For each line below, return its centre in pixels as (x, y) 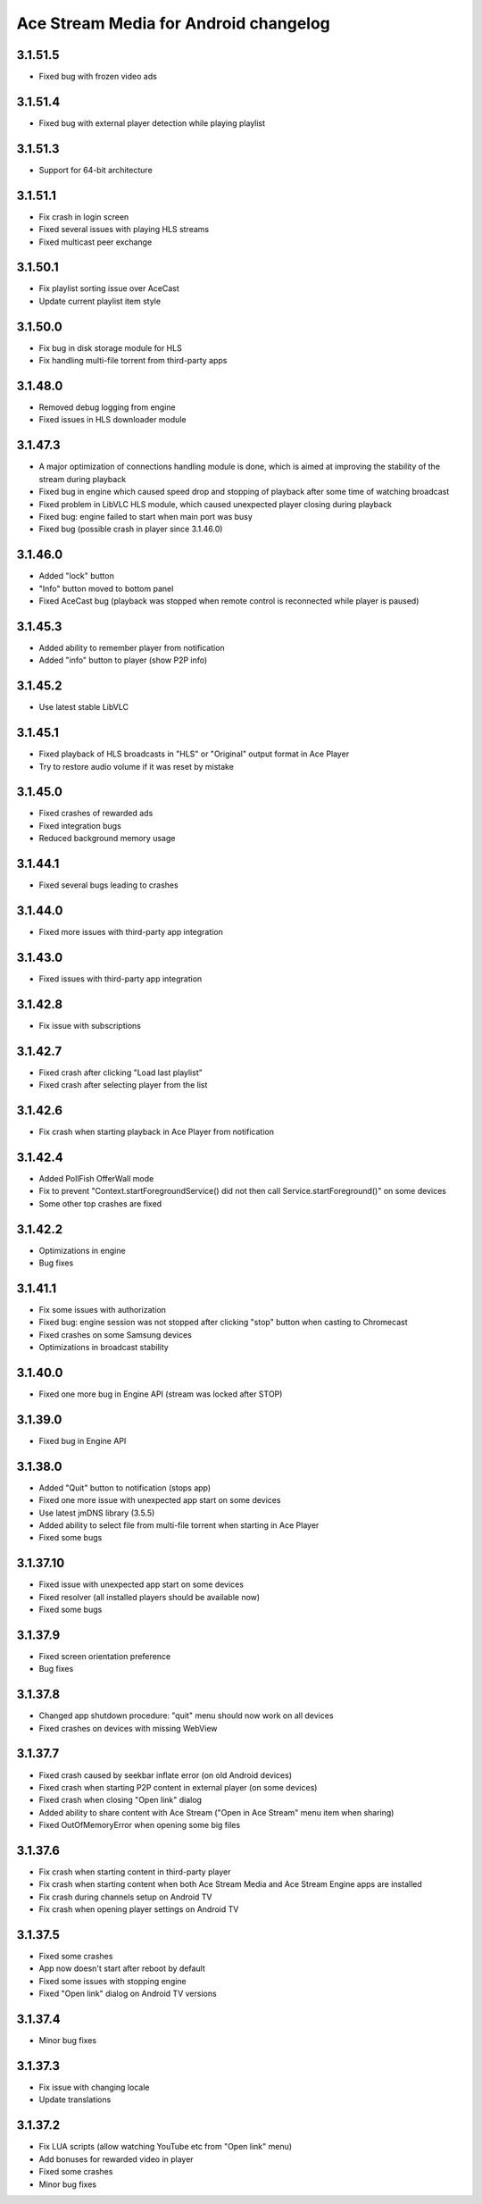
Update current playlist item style (100, 301)
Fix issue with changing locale (94, 2087)
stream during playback (83, 479)
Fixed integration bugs (80, 825)
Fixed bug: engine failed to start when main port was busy (146, 516)
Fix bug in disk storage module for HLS (110, 347)
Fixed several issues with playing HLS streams (124, 230)
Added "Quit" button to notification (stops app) (125, 1488)
